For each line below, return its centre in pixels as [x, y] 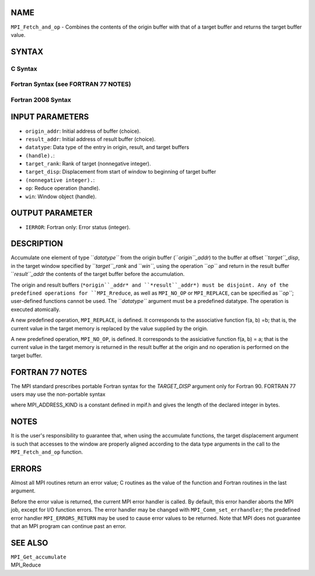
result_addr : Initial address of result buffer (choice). [90, 139]
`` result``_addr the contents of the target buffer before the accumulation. [98, 274]
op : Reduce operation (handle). [63, 188]
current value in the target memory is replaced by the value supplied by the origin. [109, 328]
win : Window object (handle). [61, 196]
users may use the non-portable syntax [58, 394]
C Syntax [24, 68]
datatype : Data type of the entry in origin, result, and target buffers [107, 147]
